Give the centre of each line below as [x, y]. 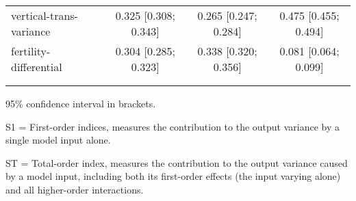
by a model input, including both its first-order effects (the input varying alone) [173, 176]
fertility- [31, 51]
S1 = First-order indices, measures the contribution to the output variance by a [173, 126]
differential [37, 67]
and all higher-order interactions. [75, 189]
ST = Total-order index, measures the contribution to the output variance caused [177, 162]
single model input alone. [58, 140]
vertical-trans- [44, 15]
